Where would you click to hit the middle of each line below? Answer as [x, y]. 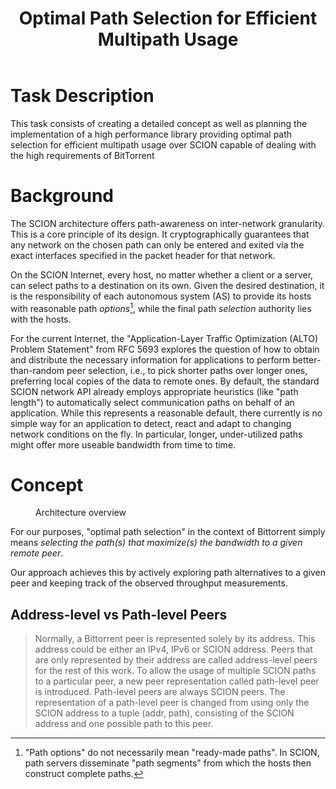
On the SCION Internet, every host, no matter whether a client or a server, [162, 274]
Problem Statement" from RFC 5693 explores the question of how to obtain [165, 349]
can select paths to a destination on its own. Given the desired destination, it [167, 285]
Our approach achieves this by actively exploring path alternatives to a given [168, 573]
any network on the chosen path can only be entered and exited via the [157, 244]
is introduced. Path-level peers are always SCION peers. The [160, 692]
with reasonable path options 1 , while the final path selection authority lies [161, 307]
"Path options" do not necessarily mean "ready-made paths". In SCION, [172, 753]
